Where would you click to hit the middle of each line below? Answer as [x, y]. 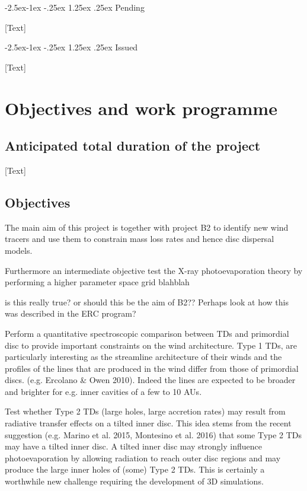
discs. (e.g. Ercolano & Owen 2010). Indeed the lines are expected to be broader [150, 380]
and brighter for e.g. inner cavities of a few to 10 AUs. [103, 391]
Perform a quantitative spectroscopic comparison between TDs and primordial [147, 333]
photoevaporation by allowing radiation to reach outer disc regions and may [143, 457]
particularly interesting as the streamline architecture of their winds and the [143, 357]
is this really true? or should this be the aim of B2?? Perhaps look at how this [147, 302]
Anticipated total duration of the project [133, 146]
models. [19, 250]
